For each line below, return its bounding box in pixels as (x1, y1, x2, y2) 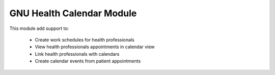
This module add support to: (9, 25, 69, 31)
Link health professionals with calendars (35, 51, 120, 57)
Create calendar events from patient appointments (35, 58, 141, 64)
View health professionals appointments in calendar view (35, 44, 155, 50)
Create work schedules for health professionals (35, 36, 134, 43)
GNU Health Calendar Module (9, 8, 137, 19)
